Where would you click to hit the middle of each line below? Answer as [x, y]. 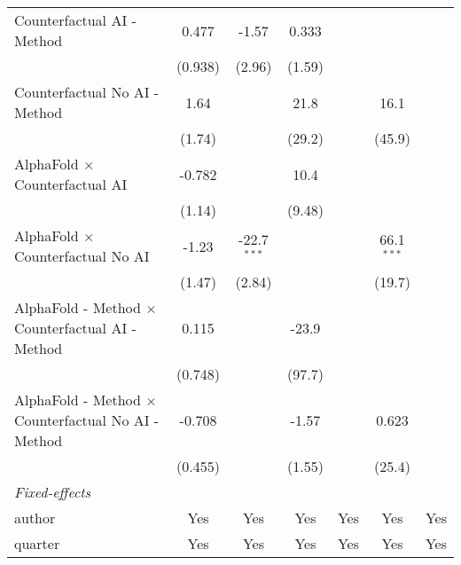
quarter [37, 543]
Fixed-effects [53, 492]
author [35, 518]
